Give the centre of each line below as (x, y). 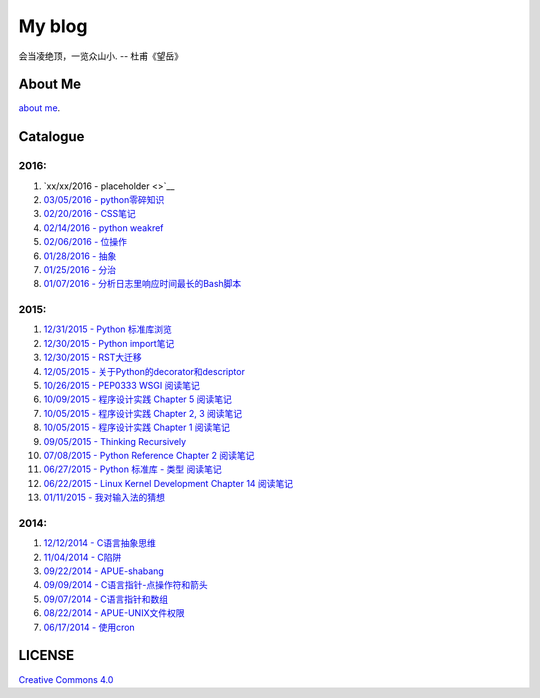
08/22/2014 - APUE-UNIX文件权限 (114, 613)
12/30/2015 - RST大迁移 (92, 357)
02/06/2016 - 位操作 (85, 242)
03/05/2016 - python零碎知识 (104, 199)
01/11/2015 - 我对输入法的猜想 (104, 497)
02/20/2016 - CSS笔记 (90, 214)
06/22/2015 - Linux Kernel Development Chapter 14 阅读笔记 (168, 483)
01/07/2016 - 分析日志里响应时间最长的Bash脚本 (142, 284)
